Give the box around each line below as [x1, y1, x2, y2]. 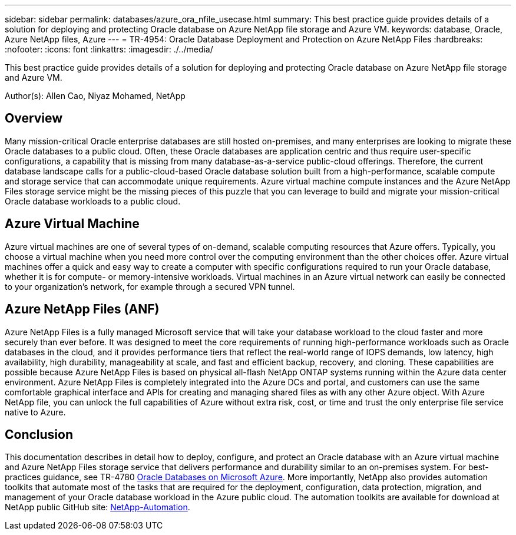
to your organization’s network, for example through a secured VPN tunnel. [5, 281, 295, 292]
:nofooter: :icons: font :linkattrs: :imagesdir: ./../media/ [5, 44, 213, 54]
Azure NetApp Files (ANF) [5, 302, 160, 317]
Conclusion [5, 427, 74, 442]
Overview [5, 111, 63, 126]
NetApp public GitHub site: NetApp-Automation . [5, 502, 190, 513]
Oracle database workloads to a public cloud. [5, 196, 181, 206]
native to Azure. [5, 407, 66, 417]
